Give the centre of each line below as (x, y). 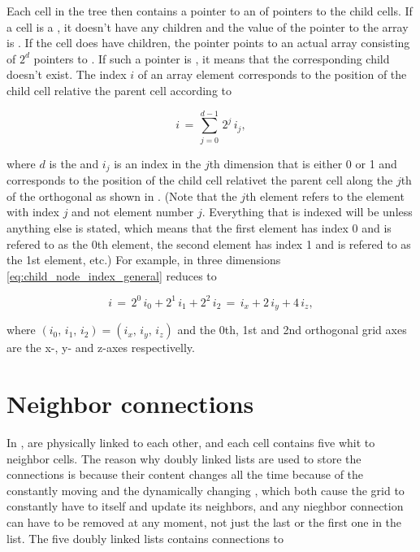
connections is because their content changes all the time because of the (185, 474)
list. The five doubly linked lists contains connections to (145, 538)
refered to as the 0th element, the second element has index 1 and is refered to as (209, 243)
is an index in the (158, 163)
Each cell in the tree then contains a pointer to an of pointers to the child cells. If (210, 11)
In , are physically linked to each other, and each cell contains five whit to (191, 442)
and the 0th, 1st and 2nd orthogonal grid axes (292, 330)
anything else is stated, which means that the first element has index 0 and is (199, 227)
